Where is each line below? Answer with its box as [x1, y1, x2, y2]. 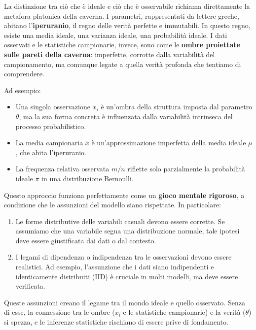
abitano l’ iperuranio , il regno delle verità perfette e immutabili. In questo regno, [4, 20, 251, 31]
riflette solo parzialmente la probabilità [127, 164, 245, 174]
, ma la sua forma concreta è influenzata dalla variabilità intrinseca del [19, 111, 233, 121]
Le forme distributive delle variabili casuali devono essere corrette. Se [15, 216, 225, 226]
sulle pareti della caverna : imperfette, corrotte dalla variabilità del [4, 49, 215, 59]
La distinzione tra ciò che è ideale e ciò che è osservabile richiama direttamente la [4, 1, 250, 11]
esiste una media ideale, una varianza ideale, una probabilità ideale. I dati [4, 30, 227, 40]
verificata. [15, 281, 45, 291]
